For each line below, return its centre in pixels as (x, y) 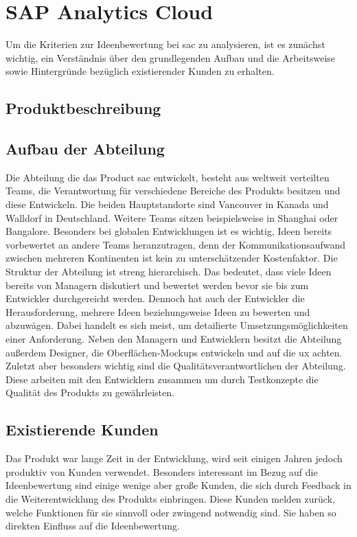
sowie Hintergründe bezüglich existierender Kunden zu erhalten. (140, 71)
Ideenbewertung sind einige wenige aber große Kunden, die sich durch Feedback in (178, 485)
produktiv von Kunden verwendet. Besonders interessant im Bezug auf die (162, 471)
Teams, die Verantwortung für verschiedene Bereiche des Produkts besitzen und (173, 191)
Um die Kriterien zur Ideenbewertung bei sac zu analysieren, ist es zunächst (165, 44)
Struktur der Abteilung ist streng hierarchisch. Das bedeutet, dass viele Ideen (169, 272)
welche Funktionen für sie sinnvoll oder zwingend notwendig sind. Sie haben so (171, 512)
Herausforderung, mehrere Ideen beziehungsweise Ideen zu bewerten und (158, 311)
